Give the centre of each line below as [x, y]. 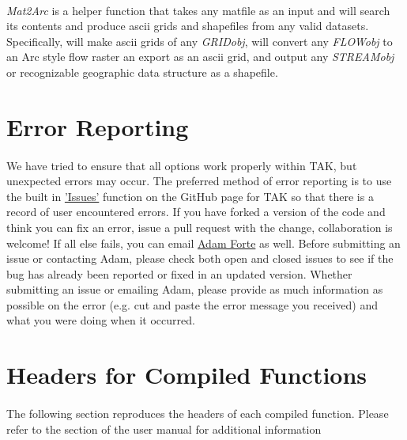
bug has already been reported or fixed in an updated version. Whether [179, 273]
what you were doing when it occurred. [101, 320]
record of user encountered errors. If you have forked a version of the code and [196, 212]
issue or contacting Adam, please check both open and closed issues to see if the [200, 258]
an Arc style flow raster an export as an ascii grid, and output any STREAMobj [200, 57]
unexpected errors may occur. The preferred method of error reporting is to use [199, 181]
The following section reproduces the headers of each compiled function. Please [198, 413]
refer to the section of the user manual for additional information [164, 429]
